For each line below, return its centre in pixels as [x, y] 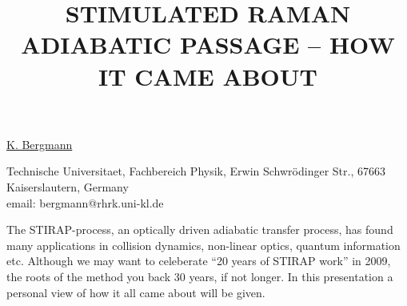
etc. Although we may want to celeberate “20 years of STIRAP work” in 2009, [199, 261]
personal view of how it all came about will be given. [136, 292]
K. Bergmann [40, 144]
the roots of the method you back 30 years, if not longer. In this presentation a [200, 276]
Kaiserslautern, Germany [68, 186]
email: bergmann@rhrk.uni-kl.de [85, 202]
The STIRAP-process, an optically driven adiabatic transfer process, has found [200, 229]
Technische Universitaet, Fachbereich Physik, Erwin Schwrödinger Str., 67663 [196, 171]
